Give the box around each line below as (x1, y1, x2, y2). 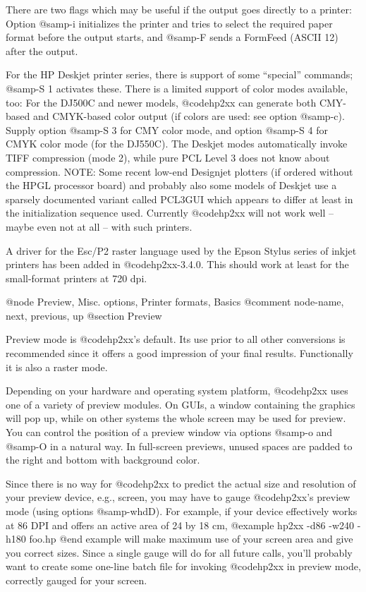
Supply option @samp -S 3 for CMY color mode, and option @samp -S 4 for (6, 122, 328, 137)
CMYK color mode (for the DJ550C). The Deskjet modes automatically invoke (6, 136, 348, 151)
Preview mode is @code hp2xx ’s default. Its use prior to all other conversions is (6, 332, 346, 346)
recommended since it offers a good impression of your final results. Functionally (6, 346, 353, 361)
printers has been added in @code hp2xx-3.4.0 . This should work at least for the (6, 257, 349, 272)
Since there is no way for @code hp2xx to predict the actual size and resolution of (6, 476, 356, 490)
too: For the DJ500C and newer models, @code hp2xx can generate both (6, 95, 317, 109)
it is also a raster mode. (6, 359, 108, 374)
